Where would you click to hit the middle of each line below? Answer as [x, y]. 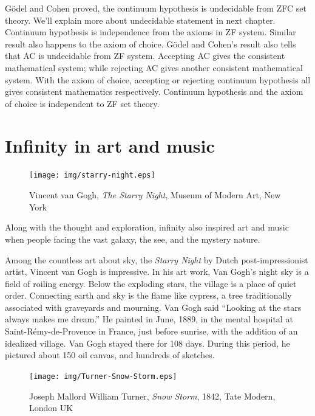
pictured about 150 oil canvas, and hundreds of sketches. [110, 355]
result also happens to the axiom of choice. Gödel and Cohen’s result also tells [151, 43]
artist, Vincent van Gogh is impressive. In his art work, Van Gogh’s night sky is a [157, 272]
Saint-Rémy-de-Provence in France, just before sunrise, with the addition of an [151, 331]
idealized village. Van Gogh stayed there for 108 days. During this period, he [147, 343]
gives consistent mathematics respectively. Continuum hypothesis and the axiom [154, 92]
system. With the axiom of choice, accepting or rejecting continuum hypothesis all [158, 79]
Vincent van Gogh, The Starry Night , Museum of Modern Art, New [155, 195]
